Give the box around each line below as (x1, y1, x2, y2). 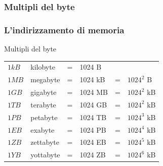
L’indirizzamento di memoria (4, 23, 125, 36)
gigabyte (30, 87, 57, 97)
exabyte (30, 124, 55, 135)
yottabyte (30, 149, 60, 160)
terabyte (30, 99, 56, 109)
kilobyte (30, 62, 55, 72)
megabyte (30, 74, 60, 85)
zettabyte (30, 137, 60, 147)
